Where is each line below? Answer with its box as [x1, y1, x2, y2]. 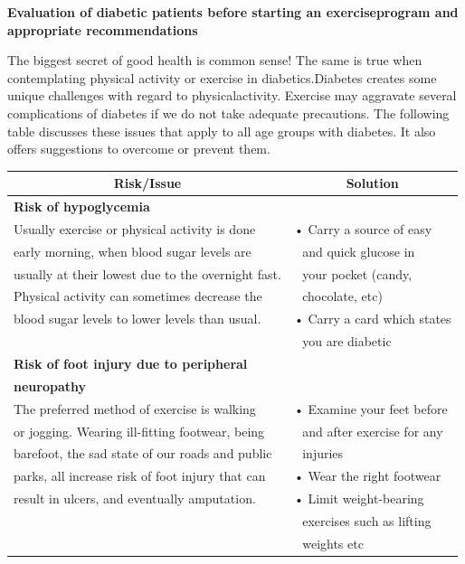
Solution [346, 174, 399, 193]
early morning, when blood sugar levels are [14, 241, 251, 260]
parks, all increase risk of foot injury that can [14, 466, 266, 485]
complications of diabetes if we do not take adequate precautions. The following [7, 103, 450, 122]
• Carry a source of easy [293, 219, 432, 238]
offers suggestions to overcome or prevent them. [7, 139, 270, 158]
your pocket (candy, [302, 264, 413, 283]
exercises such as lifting [302, 511, 432, 530]
